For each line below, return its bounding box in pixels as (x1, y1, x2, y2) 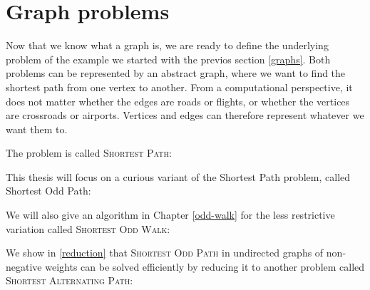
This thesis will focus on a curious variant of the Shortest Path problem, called (6, 169, 351, 184)
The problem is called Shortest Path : (6, 145, 172, 160)
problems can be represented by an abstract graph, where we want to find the (6, 66, 346, 81)
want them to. (6, 121, 68, 136)
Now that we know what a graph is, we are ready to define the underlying (6, 38, 329, 53)
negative (6, 259, 42, 274)
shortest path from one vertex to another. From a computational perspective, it (6, 79, 353, 94)
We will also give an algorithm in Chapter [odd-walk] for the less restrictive (6, 207, 335, 222)
